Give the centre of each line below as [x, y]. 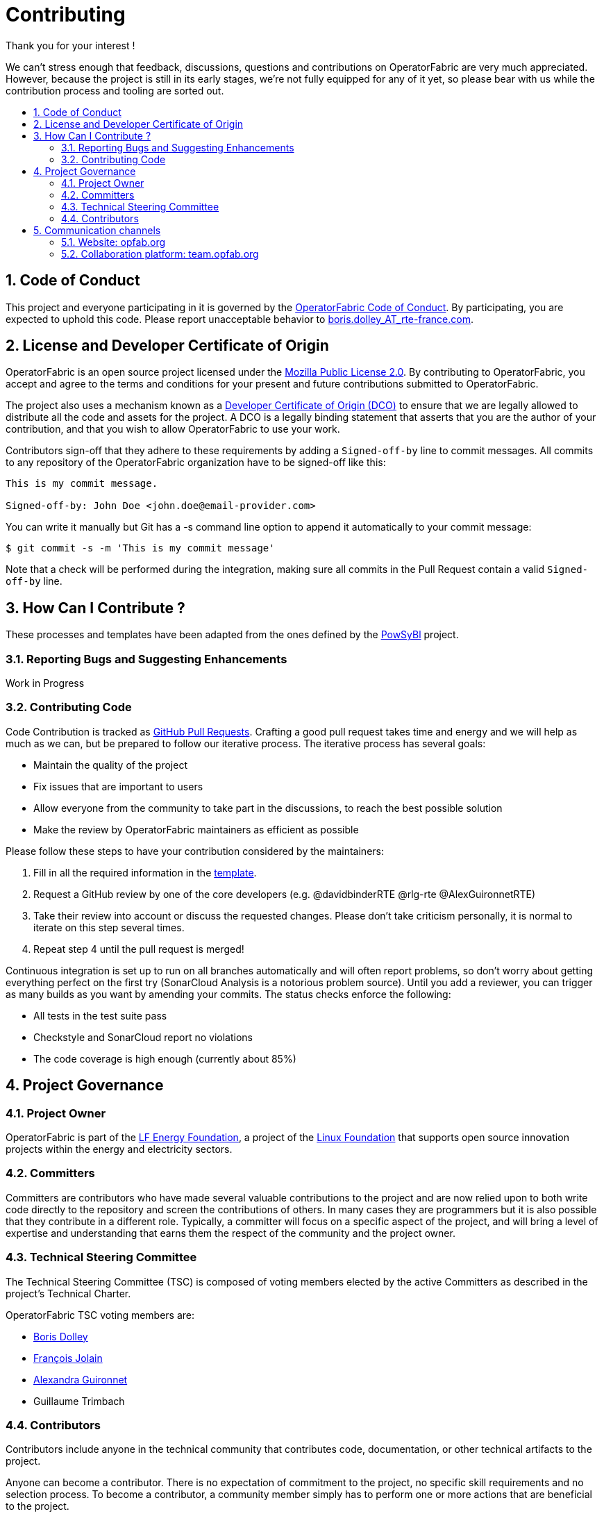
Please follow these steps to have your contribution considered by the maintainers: [195, 851]
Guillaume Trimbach [79, 1401]
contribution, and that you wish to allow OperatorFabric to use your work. [173, 429]
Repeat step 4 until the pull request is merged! [139, 949]
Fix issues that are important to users [118, 786]
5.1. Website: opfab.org [114, 242]
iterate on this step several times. [109, 927]
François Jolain [68, 1358]
